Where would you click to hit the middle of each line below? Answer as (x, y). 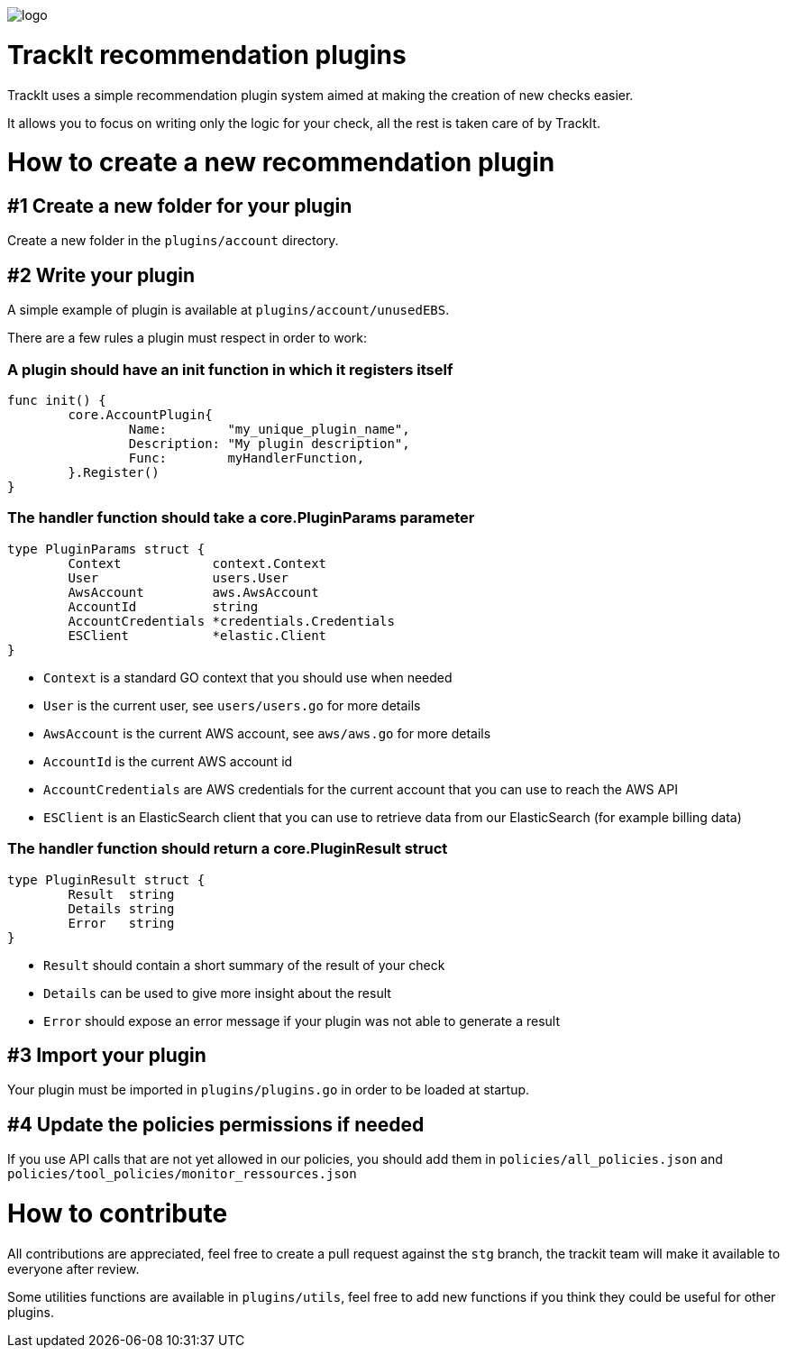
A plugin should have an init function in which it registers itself (230, 369)
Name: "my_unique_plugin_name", (269, 430)
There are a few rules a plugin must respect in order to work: (187, 338)
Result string (121, 894)
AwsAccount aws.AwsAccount (193, 592)
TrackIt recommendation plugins (207, 55)
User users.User (178, 577)
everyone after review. (73, 1268)
